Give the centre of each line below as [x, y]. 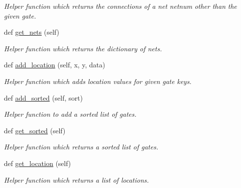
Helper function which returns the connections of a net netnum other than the [120, 6]
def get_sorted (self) [35, 130]
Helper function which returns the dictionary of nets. [83, 48]
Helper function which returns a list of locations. [76, 179]
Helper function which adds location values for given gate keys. [98, 81]
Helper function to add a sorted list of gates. [70, 114]
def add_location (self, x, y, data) [55, 65]
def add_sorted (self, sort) [43, 97]
